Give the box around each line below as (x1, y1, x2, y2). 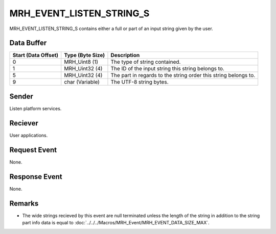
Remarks (9, 199, 39, 207)
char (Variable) (64, 79, 100, 86)
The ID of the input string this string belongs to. (110, 65, 224, 72)
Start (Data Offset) (12, 51, 59, 59)
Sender (9, 92, 33, 100)
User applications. (9, 132, 48, 138)
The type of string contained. (110, 59, 181, 66)
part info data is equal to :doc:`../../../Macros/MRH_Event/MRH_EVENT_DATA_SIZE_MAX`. (22, 219, 210, 225)
